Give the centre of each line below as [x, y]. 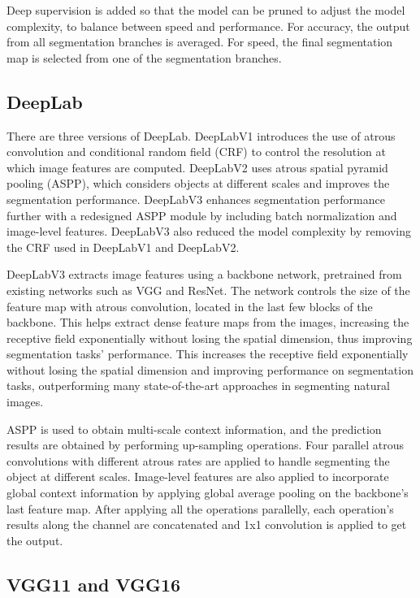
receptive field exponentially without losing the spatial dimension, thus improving [210, 338]
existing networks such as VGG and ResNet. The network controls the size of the [208, 290]
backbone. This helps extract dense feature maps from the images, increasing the [208, 322]
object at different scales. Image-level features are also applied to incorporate [198, 477]
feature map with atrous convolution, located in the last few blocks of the [190, 306]
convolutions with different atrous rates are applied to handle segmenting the [198, 460]
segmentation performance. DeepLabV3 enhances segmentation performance [196, 199]
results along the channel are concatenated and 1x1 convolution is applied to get [207, 524]
